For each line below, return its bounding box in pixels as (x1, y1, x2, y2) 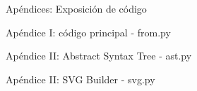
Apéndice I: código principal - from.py (6, 24, 171, 39)
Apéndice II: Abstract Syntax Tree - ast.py (6, 48, 192, 63)
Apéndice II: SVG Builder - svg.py (6, 71, 155, 86)
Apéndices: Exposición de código (6, 1, 147, 15)
